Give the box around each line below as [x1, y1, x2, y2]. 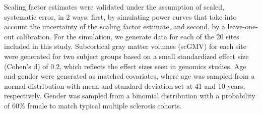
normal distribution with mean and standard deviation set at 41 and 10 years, [4, 80, 245, 91]
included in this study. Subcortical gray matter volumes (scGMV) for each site [4, 41, 246, 51]
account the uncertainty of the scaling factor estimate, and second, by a [4, 21, 225, 32]
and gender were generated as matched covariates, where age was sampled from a [4, 71, 255, 81]
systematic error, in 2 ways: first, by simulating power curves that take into [4, 11, 237, 22]
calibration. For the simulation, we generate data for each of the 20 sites [16, 31, 239, 41]
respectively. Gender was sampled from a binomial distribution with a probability [4, 90, 255, 101]
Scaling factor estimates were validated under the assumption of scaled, [4, 2, 224, 12]
